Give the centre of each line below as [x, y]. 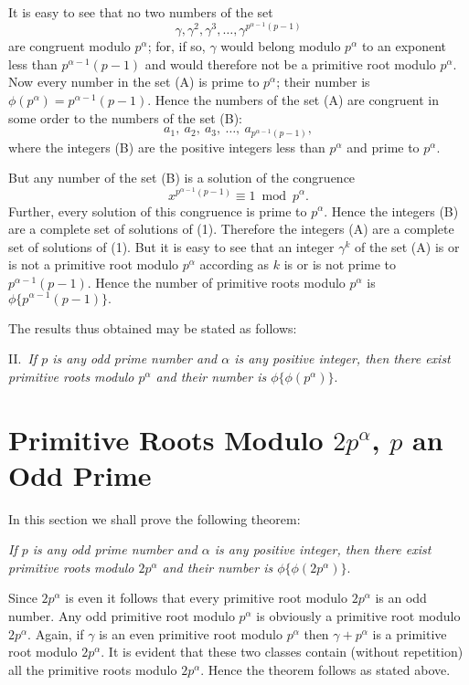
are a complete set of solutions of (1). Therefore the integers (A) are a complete [231, 229]
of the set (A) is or [407, 246]
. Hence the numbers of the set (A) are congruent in [293, 100]
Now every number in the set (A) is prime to [134, 82]
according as [234, 264]
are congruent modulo [69, 46]
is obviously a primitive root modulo [358, 616]
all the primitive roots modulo [93, 669]
